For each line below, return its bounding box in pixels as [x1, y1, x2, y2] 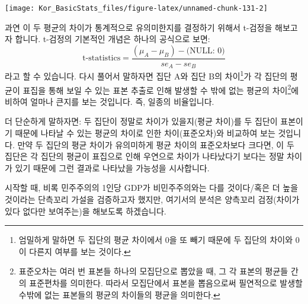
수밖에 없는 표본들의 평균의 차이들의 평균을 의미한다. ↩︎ [18, 288, 220, 300]
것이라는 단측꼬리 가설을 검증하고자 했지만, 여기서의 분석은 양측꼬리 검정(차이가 [5, 193, 300, 205]
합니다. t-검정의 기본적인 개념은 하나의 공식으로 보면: [15, 33, 210, 45]
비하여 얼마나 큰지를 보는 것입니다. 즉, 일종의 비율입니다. [5, 95, 214, 107]
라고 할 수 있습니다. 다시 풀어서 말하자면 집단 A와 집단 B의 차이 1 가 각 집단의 [5, 68, 288, 82]
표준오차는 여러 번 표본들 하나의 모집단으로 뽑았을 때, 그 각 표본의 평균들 [18, 265, 288, 277]
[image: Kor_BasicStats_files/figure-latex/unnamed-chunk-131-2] [5, 4, 268, 12]
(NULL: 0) [186, 46, 225, 55]
